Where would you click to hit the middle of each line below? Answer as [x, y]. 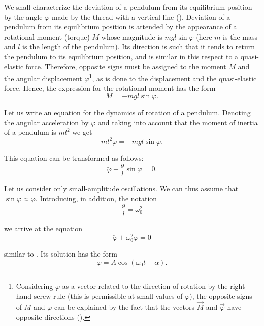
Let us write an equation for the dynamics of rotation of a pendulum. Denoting [127, 112]
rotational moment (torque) [47, 36]
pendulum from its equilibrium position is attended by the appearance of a [121, 27]
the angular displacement [43, 78]
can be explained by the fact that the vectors [124, 307]
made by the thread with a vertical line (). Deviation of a [141, 16]
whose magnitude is [132, 36]
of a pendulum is [30, 132]
